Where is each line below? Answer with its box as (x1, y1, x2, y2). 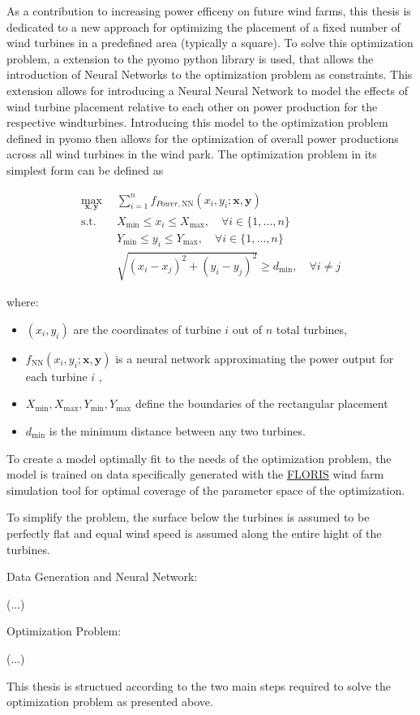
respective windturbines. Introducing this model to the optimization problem (6, 114, 388, 131)
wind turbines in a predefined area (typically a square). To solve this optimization (6, 34, 414, 51)
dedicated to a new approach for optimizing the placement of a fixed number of (6, 18, 401, 35)
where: (6, 293, 39, 310)
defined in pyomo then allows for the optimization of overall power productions (6, 129, 399, 146)
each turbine (25, 367, 88, 384)
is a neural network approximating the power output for (115, 349, 394, 366)
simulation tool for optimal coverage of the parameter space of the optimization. (6, 481, 405, 498)
